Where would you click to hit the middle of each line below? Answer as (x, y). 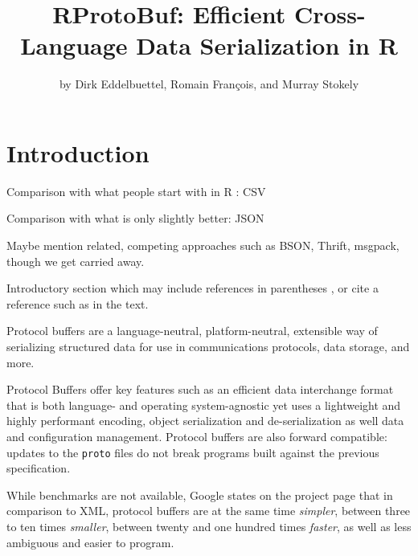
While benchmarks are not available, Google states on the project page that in (200, 495)
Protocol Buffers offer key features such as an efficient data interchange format (200, 389)
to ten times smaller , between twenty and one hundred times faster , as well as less (209, 526)
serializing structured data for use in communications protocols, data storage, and (208, 346)
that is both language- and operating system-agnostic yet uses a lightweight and (204, 405)
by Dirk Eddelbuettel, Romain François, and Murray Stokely (209, 84)
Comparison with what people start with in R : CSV (136, 191)
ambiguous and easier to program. (90, 542)
